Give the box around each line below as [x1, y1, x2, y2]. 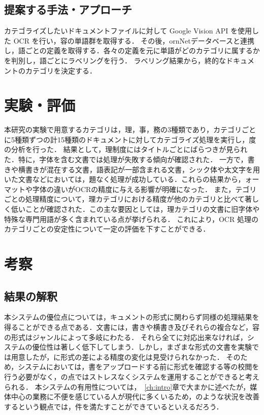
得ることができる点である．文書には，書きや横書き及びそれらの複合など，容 [4, 322, 259, 332]
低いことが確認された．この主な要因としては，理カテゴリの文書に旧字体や [11, 204, 260, 214]
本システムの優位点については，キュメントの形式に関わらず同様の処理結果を [4, 312, 259, 322]
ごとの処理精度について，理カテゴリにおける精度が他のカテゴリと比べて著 [4, 194, 252, 204]
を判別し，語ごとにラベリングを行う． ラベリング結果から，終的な [4, 55, 226, 65]
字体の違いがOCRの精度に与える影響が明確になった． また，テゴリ [32, 183, 257, 194]
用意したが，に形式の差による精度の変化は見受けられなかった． [11, 351, 224, 362]
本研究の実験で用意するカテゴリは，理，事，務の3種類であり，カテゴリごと [4, 124, 256, 135]
